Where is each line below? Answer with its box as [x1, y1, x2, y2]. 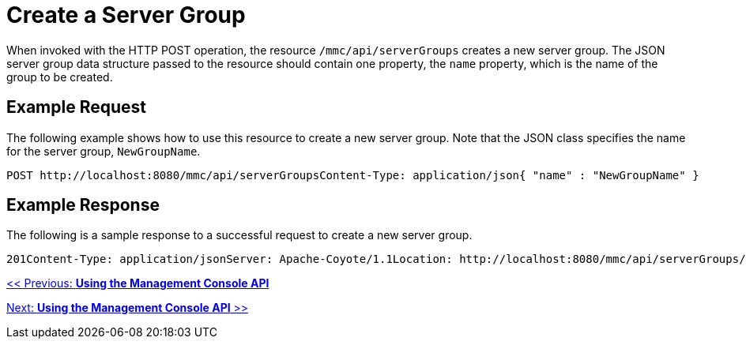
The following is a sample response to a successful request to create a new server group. [6, 228, 473, 242]
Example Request [6, 97, 146, 118]
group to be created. [6, 69, 113, 84]
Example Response [6, 195, 160, 216]
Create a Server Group [6, 2, 246, 28]
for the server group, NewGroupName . [6, 144, 201, 158]
